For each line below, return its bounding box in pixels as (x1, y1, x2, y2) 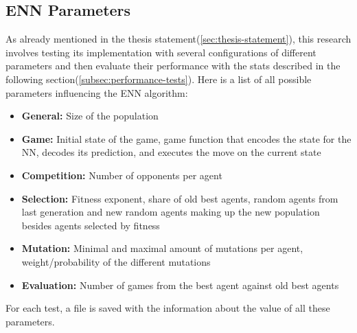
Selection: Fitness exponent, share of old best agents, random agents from (21, 191, 338, 205)
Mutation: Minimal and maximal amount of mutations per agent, (21, 241, 303, 255)
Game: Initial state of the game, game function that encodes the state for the (21, 131, 352, 146)
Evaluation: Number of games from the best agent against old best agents (21, 277, 339, 292)
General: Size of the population (21, 108, 159, 123)
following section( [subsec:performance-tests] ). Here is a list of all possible (5, 71, 312, 86)
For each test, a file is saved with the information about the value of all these (5, 301, 330, 315)
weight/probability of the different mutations (21, 254, 211, 268)
